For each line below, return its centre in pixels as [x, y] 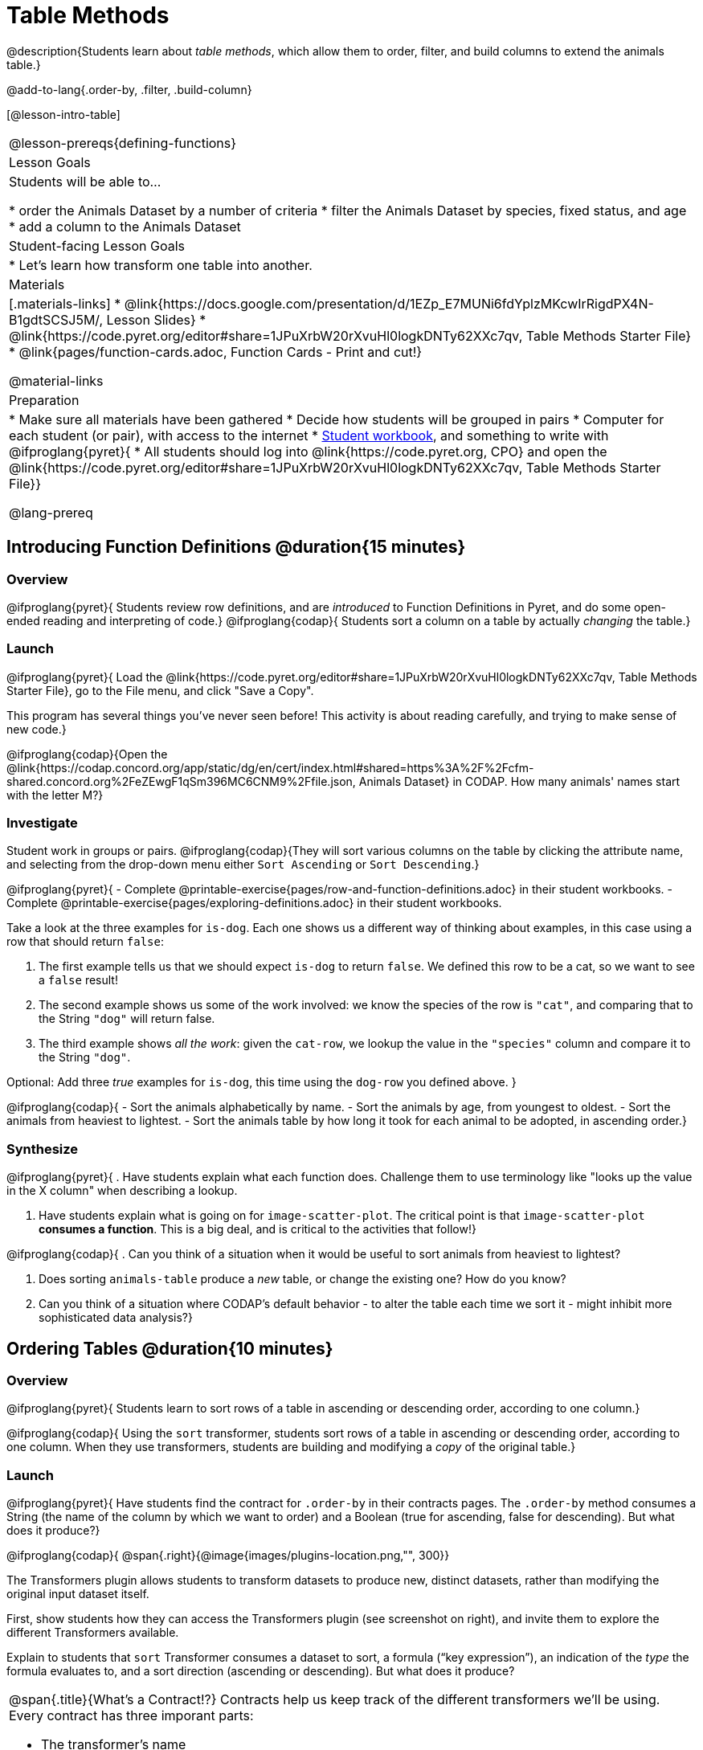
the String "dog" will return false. [127, 1019]
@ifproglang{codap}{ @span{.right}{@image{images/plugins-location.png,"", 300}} [228, 1556]
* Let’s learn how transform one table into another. [161, 265]
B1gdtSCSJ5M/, [56, 319]
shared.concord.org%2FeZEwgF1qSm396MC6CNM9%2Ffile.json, [181, 781]
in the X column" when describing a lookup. [122, 1191]
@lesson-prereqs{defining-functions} [123, 143]
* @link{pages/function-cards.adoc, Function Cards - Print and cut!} [216, 352]
